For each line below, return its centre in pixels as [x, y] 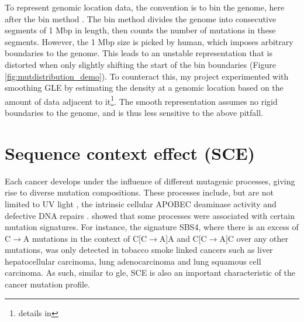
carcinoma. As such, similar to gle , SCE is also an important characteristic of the [150, 273]
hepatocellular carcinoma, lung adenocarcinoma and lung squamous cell [133, 261]
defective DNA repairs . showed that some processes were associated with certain [150, 215]
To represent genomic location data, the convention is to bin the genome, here [145, 7]
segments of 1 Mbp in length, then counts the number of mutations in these [140, 30]
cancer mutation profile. [47, 284]
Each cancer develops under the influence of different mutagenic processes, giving [150, 181]
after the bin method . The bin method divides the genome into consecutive [141, 18]
